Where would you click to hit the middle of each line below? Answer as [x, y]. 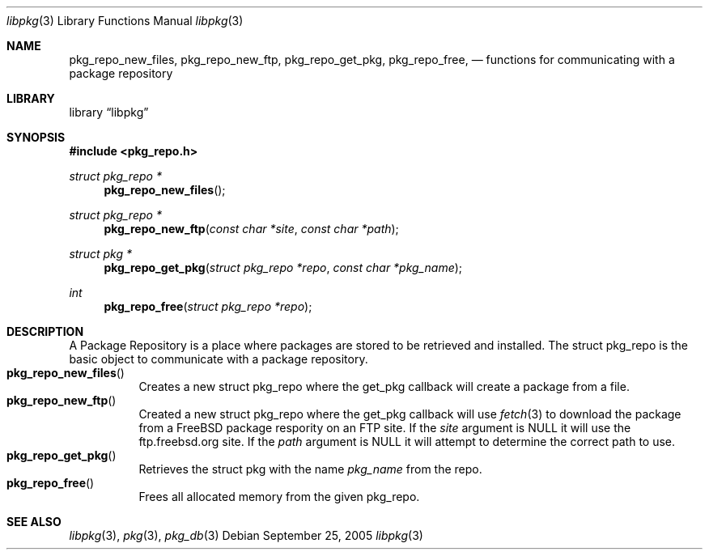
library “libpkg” [109, 112]
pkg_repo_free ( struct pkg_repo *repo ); [208, 306]
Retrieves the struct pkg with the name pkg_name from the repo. [310, 469]
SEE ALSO [34, 522]
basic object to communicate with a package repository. [219, 359]
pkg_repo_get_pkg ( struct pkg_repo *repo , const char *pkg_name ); [283, 267]
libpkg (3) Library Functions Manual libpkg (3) [125, 21]
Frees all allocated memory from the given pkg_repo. [279, 497]
